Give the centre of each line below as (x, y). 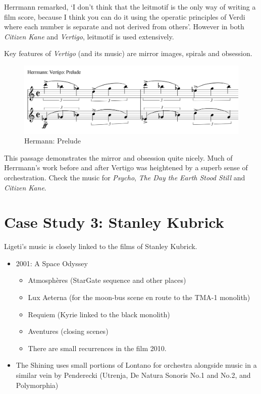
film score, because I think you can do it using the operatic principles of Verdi (125, 16)
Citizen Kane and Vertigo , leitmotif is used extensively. (89, 36)
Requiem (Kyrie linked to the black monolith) (99, 314)
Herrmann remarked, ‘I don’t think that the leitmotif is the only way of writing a (130, 7)
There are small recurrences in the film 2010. (97, 348)
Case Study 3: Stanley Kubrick (114, 222)
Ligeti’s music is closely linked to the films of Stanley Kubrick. (101, 246)
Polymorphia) (37, 385)
